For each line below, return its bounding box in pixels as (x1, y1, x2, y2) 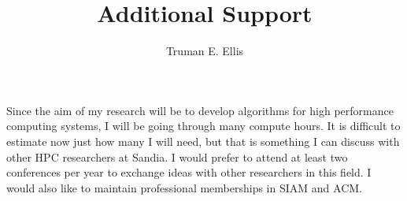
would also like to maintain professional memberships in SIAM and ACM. (6, 179, 362, 195)
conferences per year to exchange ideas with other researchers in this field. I (6, 164, 372, 181)
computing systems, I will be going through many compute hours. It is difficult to (6, 117, 401, 134)
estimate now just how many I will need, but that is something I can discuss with (6, 132, 400, 149)
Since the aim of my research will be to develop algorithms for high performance (6, 102, 394, 118)
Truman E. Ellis (165, 43, 244, 59)
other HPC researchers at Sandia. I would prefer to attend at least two (6, 148, 348, 165)
